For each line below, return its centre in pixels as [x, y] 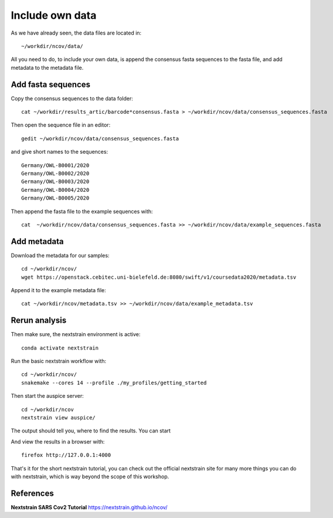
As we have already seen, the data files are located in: [76, 33]
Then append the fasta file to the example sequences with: [82, 211]
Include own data [54, 15]
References [32, 493]
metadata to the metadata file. [47, 67]
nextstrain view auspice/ [59, 418]
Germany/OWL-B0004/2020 [55, 190]
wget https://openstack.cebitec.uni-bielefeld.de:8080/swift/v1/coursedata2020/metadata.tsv [159, 277]
